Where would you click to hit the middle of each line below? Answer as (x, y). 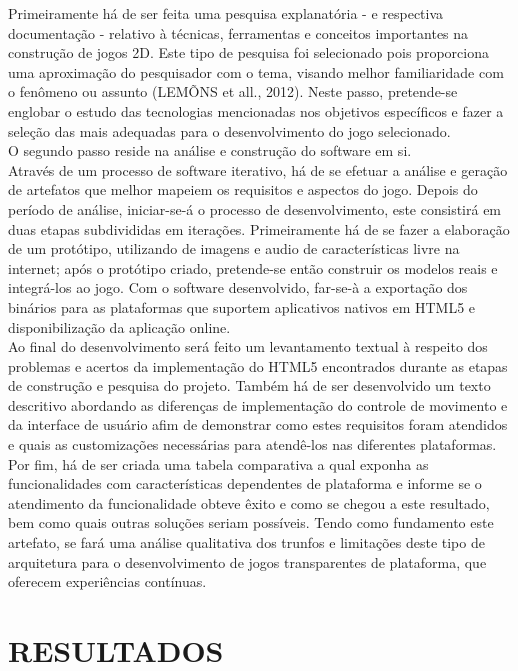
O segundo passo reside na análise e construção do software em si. (210, 150)
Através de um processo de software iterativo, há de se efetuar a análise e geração (258, 169)
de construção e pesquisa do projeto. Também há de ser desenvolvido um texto (249, 385)
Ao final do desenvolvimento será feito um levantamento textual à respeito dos (248, 346)
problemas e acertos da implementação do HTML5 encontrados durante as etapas (258, 365)
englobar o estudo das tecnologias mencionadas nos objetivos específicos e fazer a (256, 110)
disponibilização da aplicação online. (119, 326)
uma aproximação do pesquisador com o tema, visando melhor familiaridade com (256, 71)
